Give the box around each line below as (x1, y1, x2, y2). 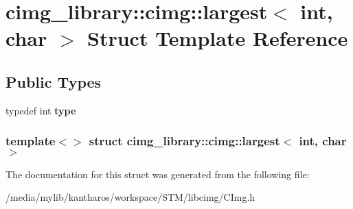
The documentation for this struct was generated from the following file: (5, 167, 310, 181)
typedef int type (5, 103, 76, 117)
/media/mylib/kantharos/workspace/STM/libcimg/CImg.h (5, 190, 255, 204)
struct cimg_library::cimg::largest (89, 132, 280, 149)
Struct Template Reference (87, 24, 348, 52)
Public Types (5, 71, 102, 92)
